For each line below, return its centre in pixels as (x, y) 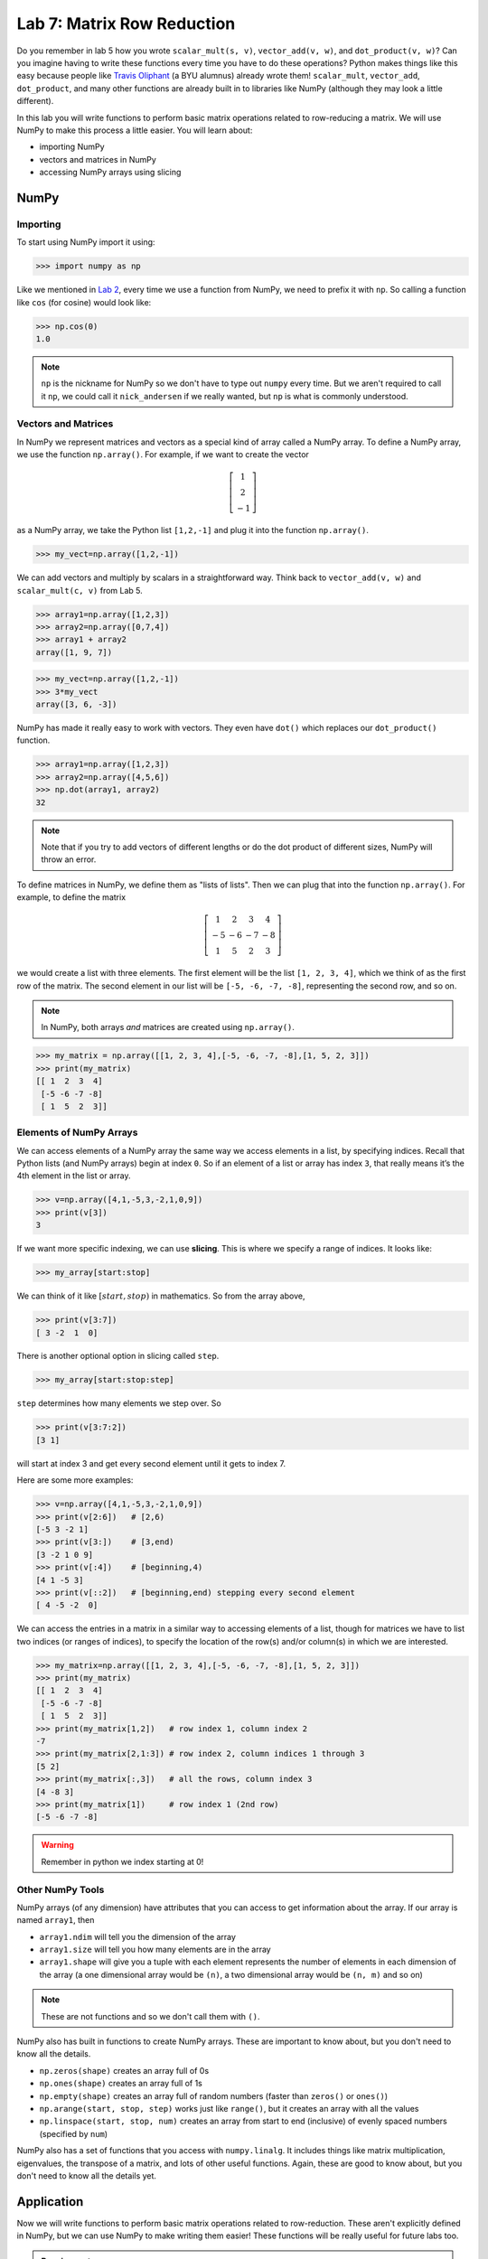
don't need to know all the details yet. (87, 2175)
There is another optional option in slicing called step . (118, 1356)
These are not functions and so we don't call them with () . (150, 2016)
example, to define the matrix (71, 897)
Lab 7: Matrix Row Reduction (126, 23)
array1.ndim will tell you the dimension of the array (138, 1936)
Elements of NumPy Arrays (77, 1132)
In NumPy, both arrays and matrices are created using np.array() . (168, 1027)
